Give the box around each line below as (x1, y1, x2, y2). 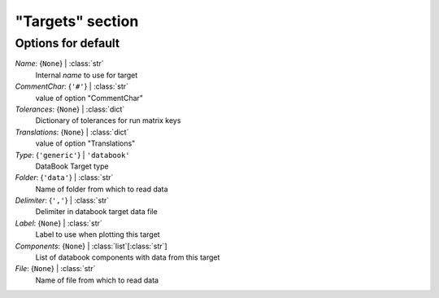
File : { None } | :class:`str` (15, 264, 96, 274)
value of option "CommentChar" (35, 93, 144, 103)
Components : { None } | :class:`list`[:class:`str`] (15, 241, 167, 251)
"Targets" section (15, 12, 139, 30)
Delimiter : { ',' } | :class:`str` (15, 195, 110, 205)
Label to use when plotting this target (35, 230, 160, 239)
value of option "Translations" (35, 138, 136, 148)
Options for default (15, 36, 120, 50)
